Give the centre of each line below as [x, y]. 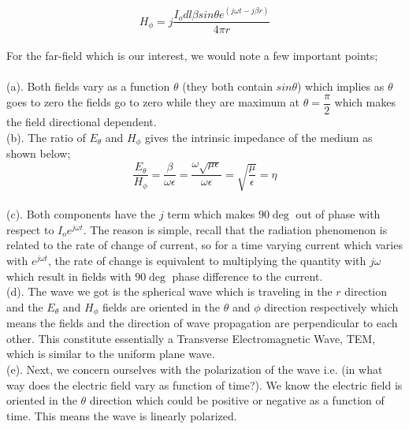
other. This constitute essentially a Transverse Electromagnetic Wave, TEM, [191, 338]
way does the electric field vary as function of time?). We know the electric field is [204, 384]
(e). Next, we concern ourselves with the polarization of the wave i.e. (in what [195, 369]
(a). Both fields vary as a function [88, 86]
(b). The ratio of [46, 137]
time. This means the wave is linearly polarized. [122, 415]
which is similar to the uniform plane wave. [111, 354]
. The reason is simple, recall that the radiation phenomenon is [235, 229]
